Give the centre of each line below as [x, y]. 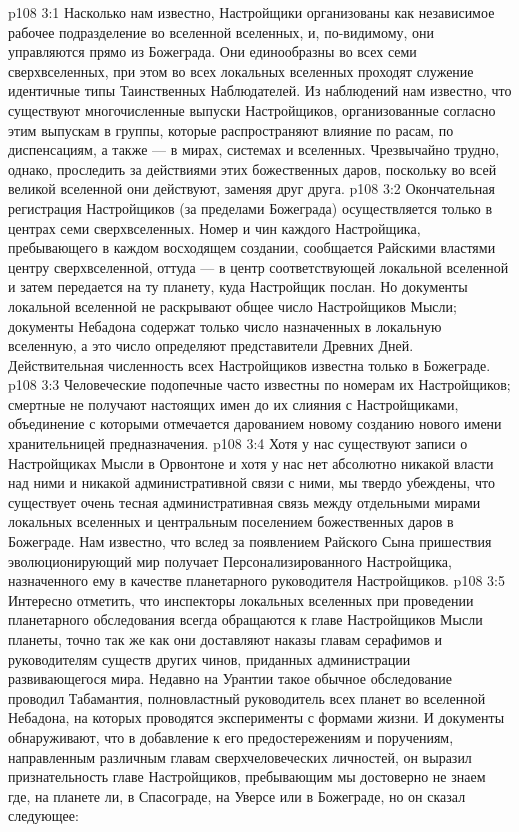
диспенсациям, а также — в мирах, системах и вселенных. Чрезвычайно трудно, [254, 149]
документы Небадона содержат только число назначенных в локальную [225, 325]
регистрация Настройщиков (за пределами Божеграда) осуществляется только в [250, 207]
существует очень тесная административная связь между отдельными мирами [244, 501]
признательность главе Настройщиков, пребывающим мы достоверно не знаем [247, 776]
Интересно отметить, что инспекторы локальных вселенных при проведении [241, 599]
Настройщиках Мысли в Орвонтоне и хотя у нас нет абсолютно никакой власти [251, 462]
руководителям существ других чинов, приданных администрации [209, 658]
